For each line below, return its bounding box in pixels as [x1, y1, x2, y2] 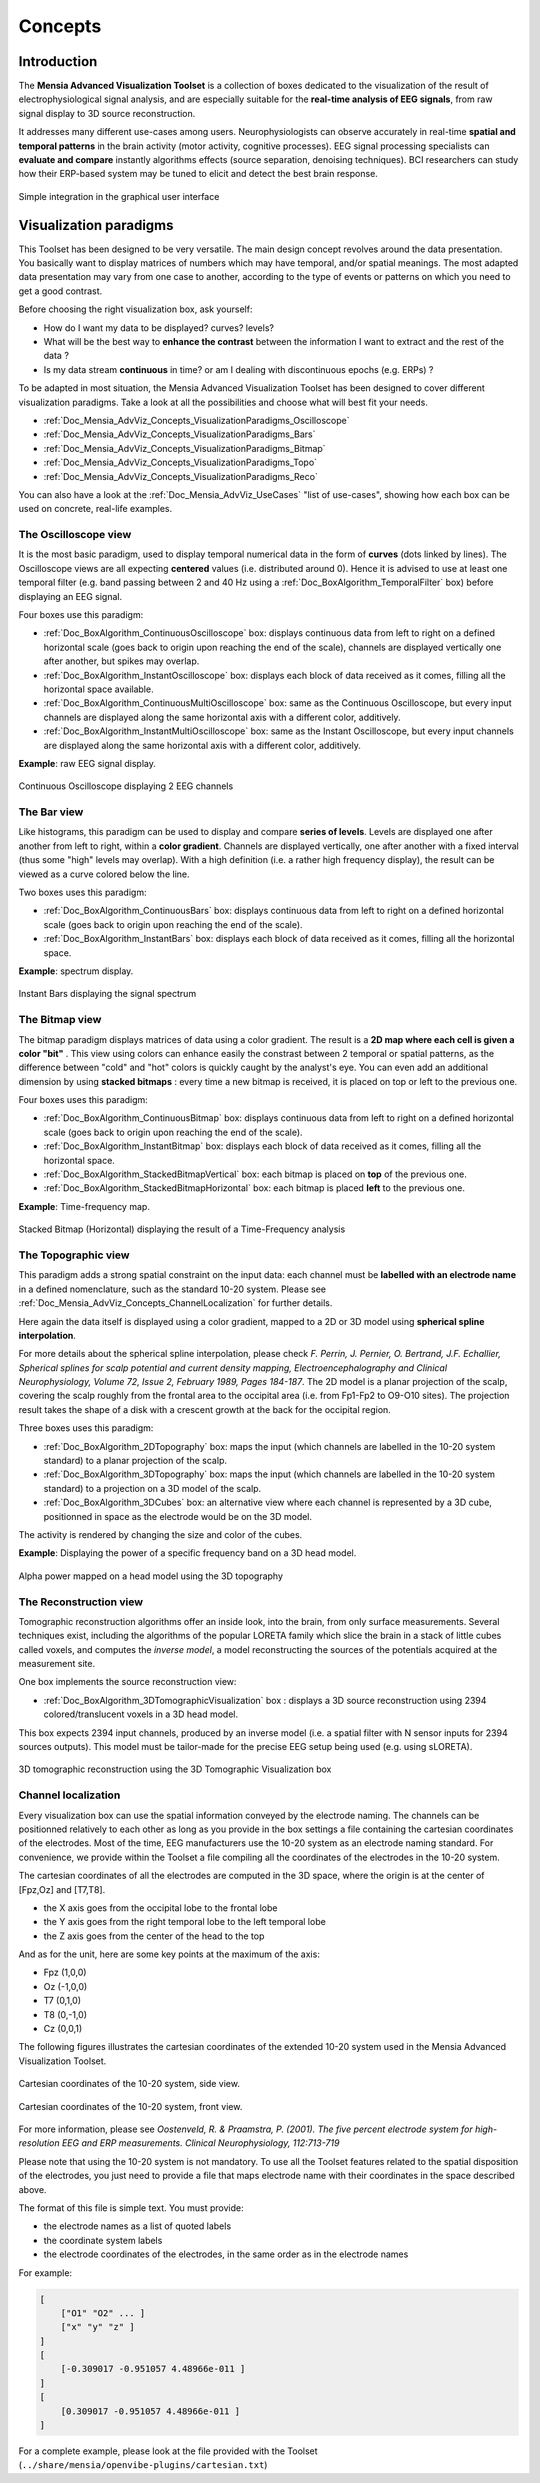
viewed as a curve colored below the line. [18, 868, 190, 880]
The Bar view [18, 805, 84, 819]
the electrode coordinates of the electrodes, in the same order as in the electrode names [43, 2248, 409, 2260]
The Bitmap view [18, 1013, 102, 1027]
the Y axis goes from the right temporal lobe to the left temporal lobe [43, 1916, 327, 1928]
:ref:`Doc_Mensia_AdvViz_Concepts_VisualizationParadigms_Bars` [43, 428, 316, 440]
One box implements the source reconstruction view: [18, 1676, 237, 1688]
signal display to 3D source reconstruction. [18, 107, 196, 119]
